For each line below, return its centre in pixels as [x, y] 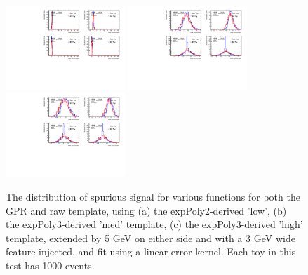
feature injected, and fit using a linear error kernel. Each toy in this [151, 251]
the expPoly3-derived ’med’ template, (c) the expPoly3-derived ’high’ [154, 224]
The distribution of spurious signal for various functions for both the [153, 196]
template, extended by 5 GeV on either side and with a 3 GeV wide [150, 237]
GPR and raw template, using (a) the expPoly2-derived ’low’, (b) [146, 210]
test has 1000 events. [50, 265]
